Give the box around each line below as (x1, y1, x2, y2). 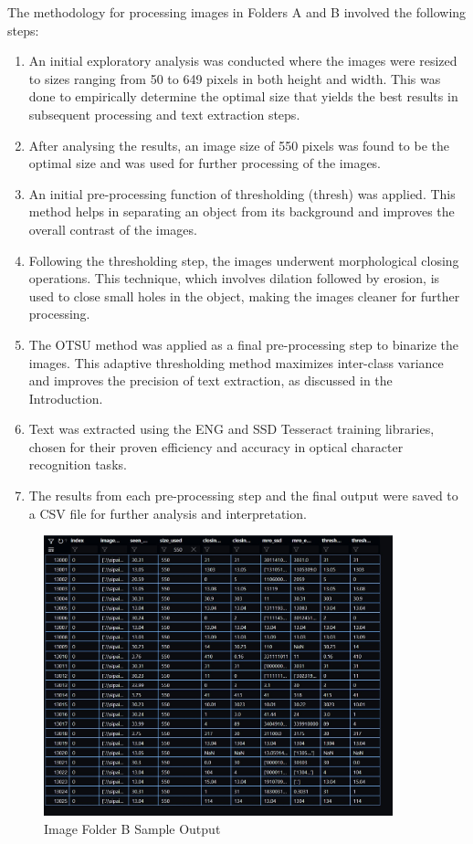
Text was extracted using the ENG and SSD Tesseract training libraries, (28, 419, 435, 438)
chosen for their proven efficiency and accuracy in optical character (28, 437, 404, 456)
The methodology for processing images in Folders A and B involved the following (7, 3, 467, 21)
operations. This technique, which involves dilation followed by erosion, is (28, 269, 440, 288)
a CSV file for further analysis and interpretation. (28, 503, 307, 522)
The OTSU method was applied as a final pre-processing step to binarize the (28, 334, 459, 353)
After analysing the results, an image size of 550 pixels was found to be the (28, 135, 449, 154)
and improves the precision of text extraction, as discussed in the (28, 371, 393, 390)
